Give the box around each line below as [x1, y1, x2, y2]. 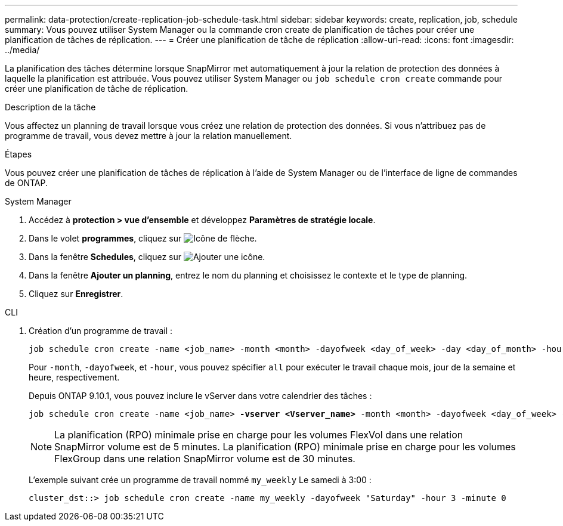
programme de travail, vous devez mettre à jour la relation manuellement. [5, 131, 292, 141]
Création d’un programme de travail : [29, 326, 173, 336]
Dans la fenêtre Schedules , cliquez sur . [29, 252, 265, 262]
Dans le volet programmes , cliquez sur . [29, 233, 257, 243]
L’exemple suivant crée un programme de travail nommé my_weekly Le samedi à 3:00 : [29, 475, 372, 485]
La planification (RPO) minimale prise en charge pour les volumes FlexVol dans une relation [54, 429, 463, 441]
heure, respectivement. [29, 372, 120, 382]
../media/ [5, 45, 40, 55]
